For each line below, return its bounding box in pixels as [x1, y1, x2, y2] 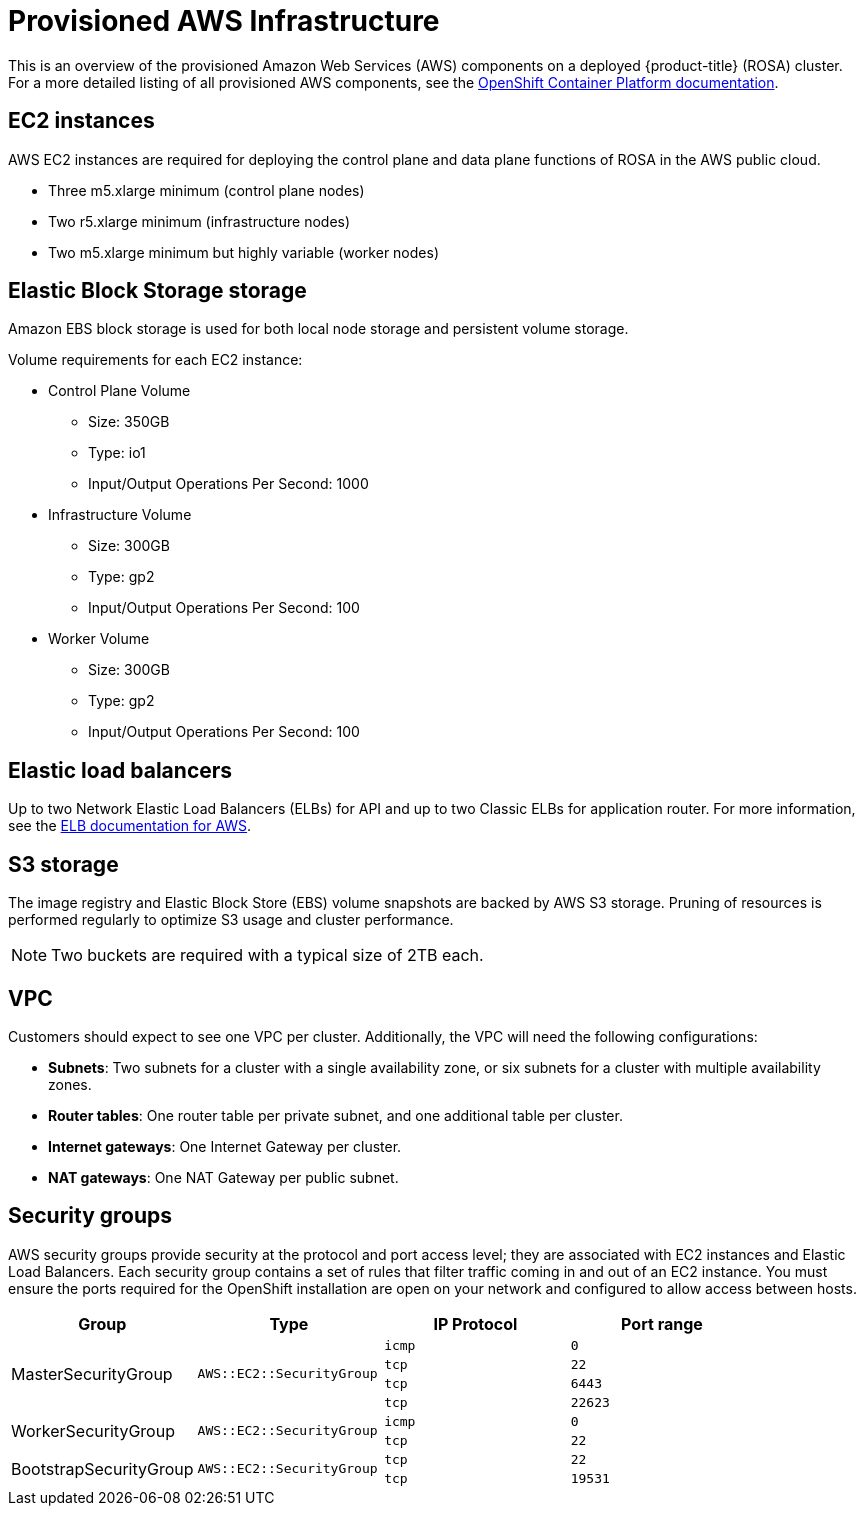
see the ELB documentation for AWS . [8, 817, 252, 835]
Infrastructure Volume [48, 506, 192, 524]
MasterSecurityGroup [11, 1363, 173, 1384]
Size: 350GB [88, 413, 170, 431]
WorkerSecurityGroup [11, 1420, 175, 1441]
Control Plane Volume [48, 382, 191, 400]
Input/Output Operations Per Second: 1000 [88, 475, 369, 493]
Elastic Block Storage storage [8, 278, 307, 304]
